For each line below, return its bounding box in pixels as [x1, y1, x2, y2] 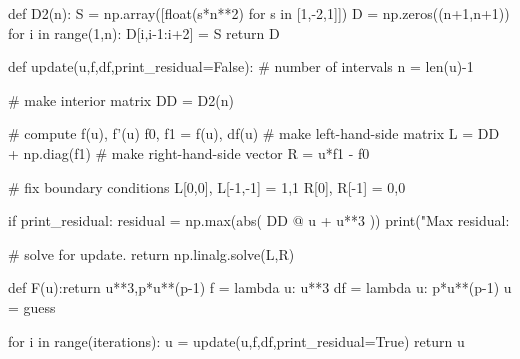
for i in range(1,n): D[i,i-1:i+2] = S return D [8, 22, 280, 43]
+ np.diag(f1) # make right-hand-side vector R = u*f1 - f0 [8, 142, 370, 163]
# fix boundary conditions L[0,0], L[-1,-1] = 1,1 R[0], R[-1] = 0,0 [8, 176, 406, 197]
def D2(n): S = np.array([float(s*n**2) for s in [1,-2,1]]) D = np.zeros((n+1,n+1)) [8, 3, 510, 23]
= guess [8, 296, 56, 317]
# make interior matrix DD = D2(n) [8, 89, 234, 110]
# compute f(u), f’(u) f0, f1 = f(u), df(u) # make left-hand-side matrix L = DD [8, 123, 500, 144]
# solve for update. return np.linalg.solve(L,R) [8, 243, 295, 264]
